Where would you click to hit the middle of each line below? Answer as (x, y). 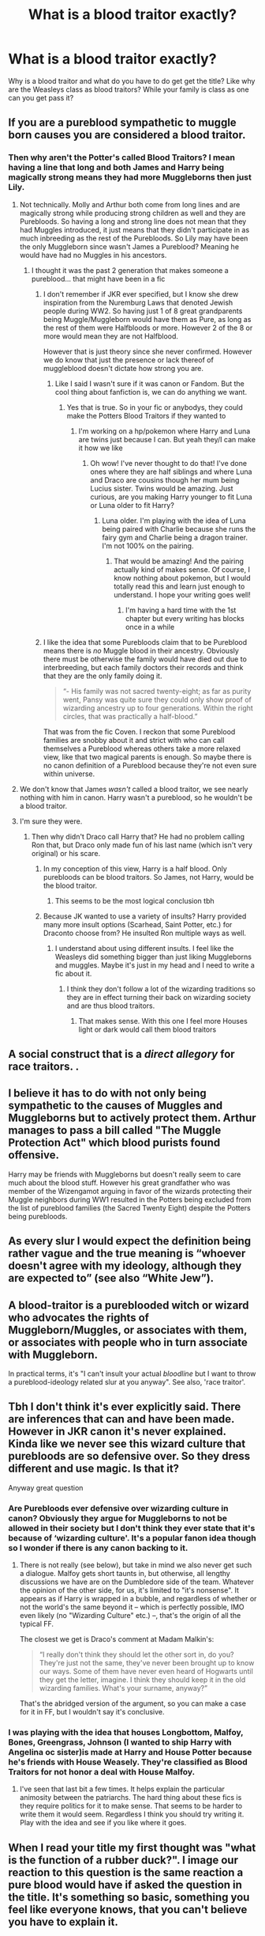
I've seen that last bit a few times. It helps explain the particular (122, 1789)
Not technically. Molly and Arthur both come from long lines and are (130, 204)
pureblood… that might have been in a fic (98, 278)
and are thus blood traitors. (111, 1006)
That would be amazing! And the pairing (179, 561)
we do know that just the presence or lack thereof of (129, 360)
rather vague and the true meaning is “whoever (127, 1254)
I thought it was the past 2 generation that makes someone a (130, 270)
